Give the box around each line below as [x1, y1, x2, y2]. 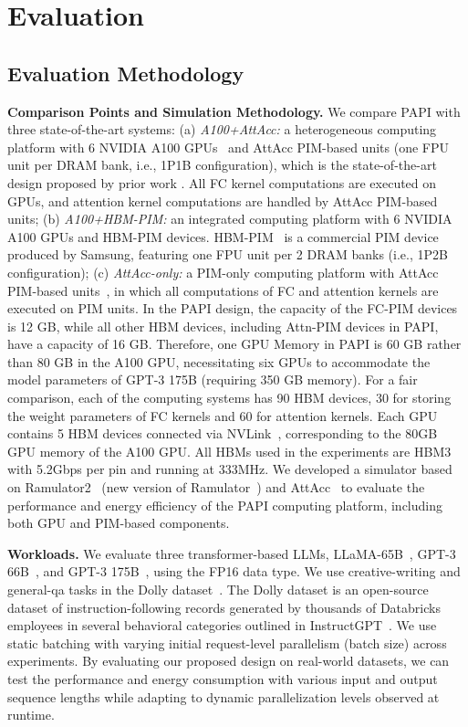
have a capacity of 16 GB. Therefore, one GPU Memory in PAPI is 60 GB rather [7, 334, 462, 353]
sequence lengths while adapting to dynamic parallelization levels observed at [7, 687, 440, 706]
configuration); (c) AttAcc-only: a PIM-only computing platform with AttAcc [7, 262, 439, 281]
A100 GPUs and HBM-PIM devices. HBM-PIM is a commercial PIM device [7, 227, 439, 246]
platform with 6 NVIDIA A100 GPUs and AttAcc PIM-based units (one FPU [7, 137, 449, 156]
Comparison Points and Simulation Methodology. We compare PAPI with [7, 101, 461, 121]
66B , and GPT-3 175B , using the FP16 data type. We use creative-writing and [7, 562, 461, 581]
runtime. [7, 705, 55, 724]
